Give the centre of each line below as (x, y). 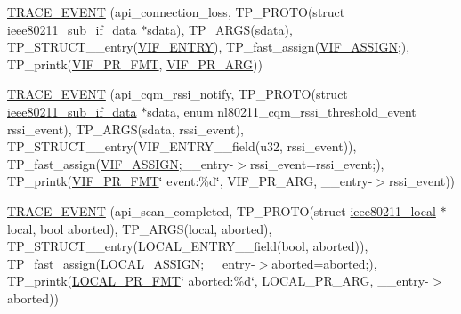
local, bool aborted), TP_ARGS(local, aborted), (140, 228)
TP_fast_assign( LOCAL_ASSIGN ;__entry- (131, 263)
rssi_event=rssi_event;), (317, 163)
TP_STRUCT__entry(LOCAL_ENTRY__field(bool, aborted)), (188, 246)
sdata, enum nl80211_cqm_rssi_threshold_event (282, 111)
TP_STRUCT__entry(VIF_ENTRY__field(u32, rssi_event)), (182, 146)
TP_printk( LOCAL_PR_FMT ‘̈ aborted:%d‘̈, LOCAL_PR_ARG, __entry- (218, 281)
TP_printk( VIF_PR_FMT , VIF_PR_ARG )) (135, 64)
